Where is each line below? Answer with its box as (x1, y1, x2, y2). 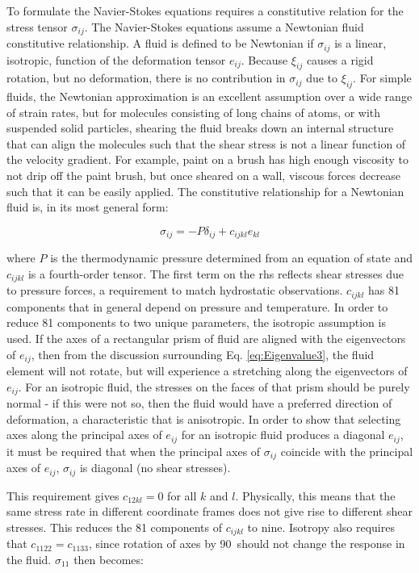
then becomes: (73, 550, 144, 567)
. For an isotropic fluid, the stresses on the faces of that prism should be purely (18, 378, 410, 395)
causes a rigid (306, 51, 374, 68)
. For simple (353, 69, 412, 86)
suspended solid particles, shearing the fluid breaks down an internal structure (6, 119, 394, 136)
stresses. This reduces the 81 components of (6, 518, 222, 535)
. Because (241, 51, 288, 68)
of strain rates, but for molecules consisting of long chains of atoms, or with (6, 103, 381, 120)
